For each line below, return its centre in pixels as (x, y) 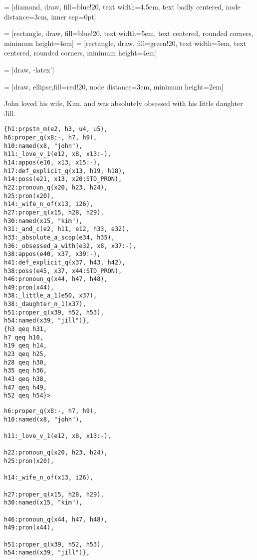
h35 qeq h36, (25, 371)
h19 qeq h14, (25, 346)
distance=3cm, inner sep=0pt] (50, 16)
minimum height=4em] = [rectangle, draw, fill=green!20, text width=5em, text (125, 43)
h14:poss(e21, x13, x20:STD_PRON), (63, 179)
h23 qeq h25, (25, 354)
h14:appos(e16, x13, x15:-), (52, 162)
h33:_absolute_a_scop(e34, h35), (59, 237)
